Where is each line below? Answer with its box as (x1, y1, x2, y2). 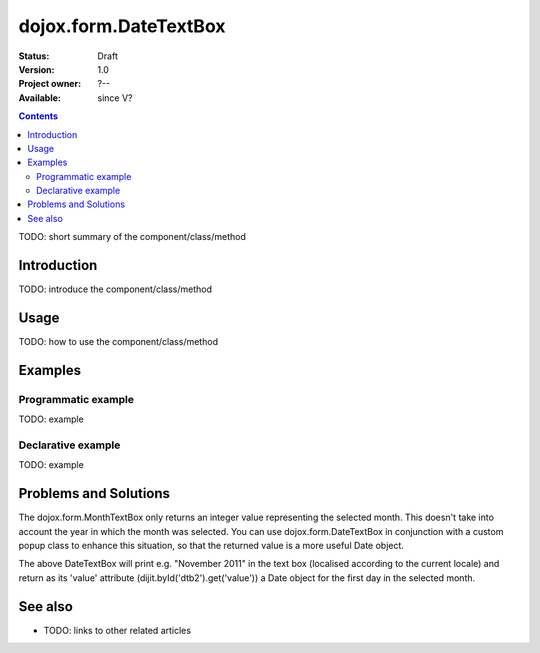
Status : (18, 50, 50, 62)
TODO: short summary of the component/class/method (18, 231, 247, 243)
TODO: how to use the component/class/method (18, 336, 219, 348)
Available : (18, 91, 62, 104)
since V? (97, 91, 133, 104)
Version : (18, 63, 55, 75)
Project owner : (18, 78, 82, 90)
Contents (18, 110, 59, 122)
